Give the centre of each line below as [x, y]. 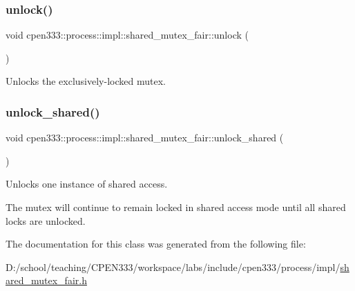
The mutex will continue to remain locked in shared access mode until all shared [176, 207]
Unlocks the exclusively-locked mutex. [86, 81]
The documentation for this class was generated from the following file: [156, 244]
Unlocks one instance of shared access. [87, 184]
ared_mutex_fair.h [46, 280]
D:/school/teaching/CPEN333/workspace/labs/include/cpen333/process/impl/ [173, 267]
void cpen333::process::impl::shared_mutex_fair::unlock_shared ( [145, 138]
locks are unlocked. [46, 220]
